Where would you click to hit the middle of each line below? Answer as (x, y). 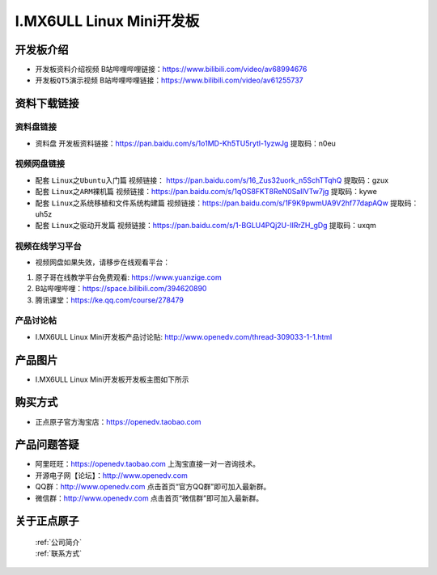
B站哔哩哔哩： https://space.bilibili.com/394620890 (121, 289)
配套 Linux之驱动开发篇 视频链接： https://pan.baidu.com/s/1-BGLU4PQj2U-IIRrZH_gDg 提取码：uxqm (206, 226)
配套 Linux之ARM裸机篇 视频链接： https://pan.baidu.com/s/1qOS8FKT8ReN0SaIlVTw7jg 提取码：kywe (206, 192)
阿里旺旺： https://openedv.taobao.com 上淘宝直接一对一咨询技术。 (148, 464)
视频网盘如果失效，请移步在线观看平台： (102, 262)
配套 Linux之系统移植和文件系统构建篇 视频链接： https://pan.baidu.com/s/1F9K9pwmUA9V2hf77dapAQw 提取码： (227, 203)
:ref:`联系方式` (59, 553)
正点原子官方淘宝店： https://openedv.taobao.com (118, 421)
